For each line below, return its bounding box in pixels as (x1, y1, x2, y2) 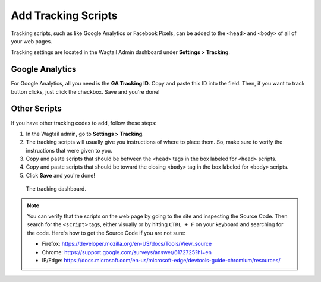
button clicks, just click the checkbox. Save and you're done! (11, 88, 160, 95)
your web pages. (11, 37, 53, 45)
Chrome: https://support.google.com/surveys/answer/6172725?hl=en (42, 248, 212, 255)
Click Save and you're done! (26, 172, 95, 179)
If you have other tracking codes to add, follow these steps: (11, 119, 157, 126)
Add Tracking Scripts (11, 9, 118, 22)
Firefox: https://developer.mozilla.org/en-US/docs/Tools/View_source (42, 240, 212, 248)
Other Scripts (11, 104, 62, 114)
